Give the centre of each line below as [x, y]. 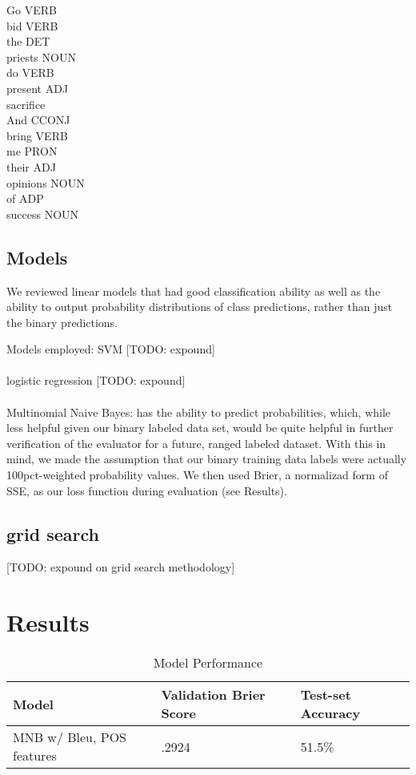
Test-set [326, 695]
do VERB [30, 73]
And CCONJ [38, 120]
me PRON [32, 151]
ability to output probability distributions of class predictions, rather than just [200, 307]
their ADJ [31, 166]
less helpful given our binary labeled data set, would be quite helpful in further [200, 428]
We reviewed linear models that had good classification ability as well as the [194, 291]
